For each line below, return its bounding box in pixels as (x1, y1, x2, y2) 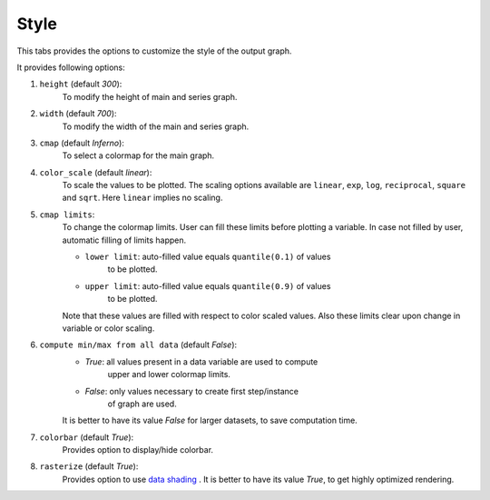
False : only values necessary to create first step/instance (84, 385, 299, 396)
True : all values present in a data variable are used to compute (84, 355, 318, 367)
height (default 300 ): (39, 78, 122, 90)
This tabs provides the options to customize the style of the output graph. (16, 45, 292, 56)
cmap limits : (39, 209, 95, 220)
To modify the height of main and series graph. (62, 91, 238, 102)
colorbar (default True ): (39, 432, 134, 443)
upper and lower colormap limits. (107, 369, 231, 380)
